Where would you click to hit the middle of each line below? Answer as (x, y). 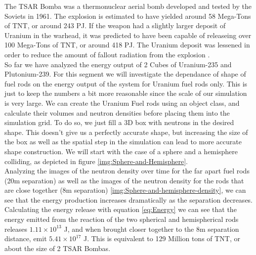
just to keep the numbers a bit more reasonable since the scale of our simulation (126, 93)
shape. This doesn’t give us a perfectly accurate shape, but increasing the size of (126, 132)
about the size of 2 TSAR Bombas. (58, 248)
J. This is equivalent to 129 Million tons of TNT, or (162, 238)
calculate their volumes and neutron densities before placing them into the (117, 112)
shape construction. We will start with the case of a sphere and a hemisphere (121, 151)
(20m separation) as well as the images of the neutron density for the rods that (124, 180)
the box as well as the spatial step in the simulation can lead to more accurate (123, 142)
